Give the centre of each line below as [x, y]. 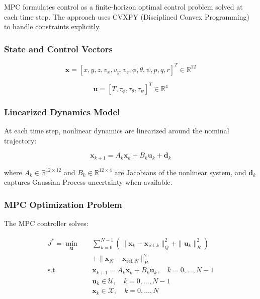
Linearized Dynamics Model [62, 111]
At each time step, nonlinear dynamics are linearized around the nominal [117, 131]
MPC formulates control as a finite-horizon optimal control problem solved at [123, 7]
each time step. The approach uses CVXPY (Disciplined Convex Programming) [127, 16]
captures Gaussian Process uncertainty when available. [88, 182]
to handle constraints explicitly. [53, 26]
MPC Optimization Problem [63, 204]
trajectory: [20, 140]
